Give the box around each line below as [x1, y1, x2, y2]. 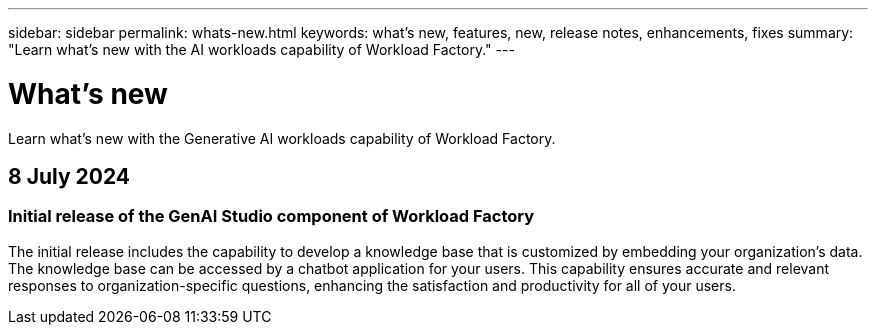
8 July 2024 [8, 163, 131, 189]
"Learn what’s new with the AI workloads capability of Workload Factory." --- [8, 41, 515, 58]
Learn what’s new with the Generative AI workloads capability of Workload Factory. [8, 129, 556, 147]
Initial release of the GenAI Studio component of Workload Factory [8, 206, 535, 227]
